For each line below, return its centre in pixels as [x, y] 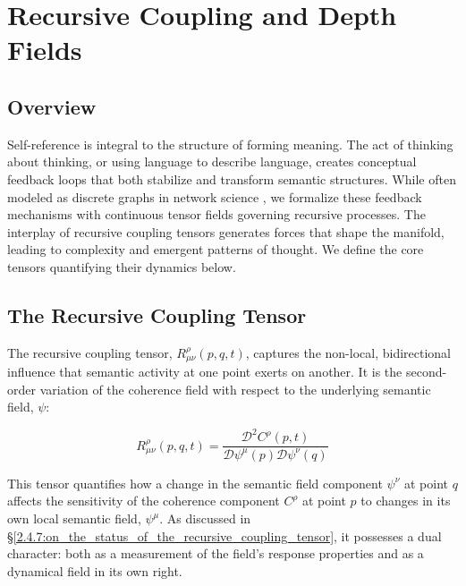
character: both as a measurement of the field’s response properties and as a [216, 553]
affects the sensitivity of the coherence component [144, 501]
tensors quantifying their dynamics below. [122, 266]
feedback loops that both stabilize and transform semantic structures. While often [232, 178]
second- [426, 372]
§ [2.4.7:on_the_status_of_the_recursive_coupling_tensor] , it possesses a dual [225, 535]
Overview [52, 106]
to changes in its [406, 501]
